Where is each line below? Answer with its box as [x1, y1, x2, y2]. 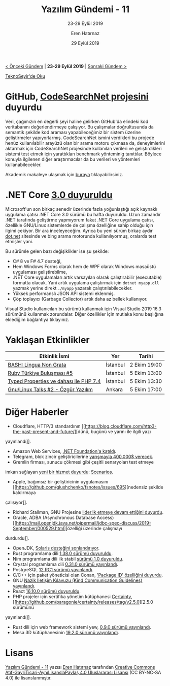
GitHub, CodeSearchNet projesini [5, 91, 149, 103]
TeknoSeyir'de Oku [5, 73, 46, 79]
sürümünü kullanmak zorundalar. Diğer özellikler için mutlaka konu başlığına [5, 311, 164, 317]
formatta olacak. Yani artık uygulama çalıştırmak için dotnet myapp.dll [12, 279, 159, 285]
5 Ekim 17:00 [129, 386, 162, 393]
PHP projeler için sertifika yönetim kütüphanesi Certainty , [12, 593, 132, 600]
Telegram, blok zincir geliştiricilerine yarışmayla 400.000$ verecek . [12, 453, 154, 460]
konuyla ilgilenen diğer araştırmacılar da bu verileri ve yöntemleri [5, 156, 141, 162]
